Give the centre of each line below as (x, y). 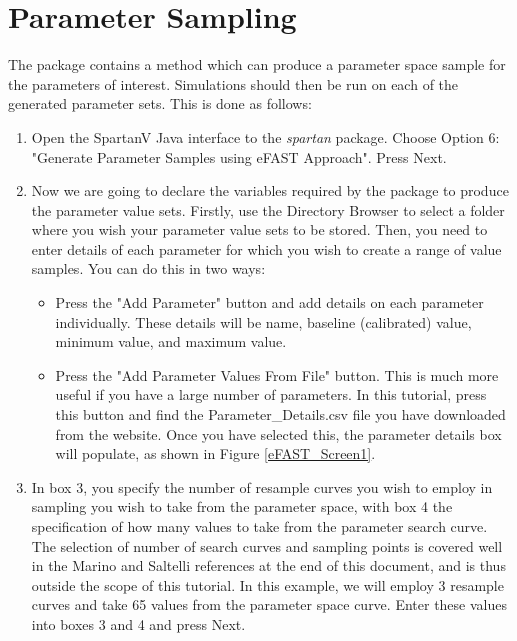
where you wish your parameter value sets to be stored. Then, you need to (259, 229)
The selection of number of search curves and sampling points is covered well (267, 545)
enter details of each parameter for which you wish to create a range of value (266, 248)
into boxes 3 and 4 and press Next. (138, 623)
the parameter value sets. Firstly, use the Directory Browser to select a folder (268, 209)
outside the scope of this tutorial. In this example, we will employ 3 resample (267, 584)
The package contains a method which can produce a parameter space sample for (257, 64)
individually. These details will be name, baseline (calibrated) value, (263, 321)
